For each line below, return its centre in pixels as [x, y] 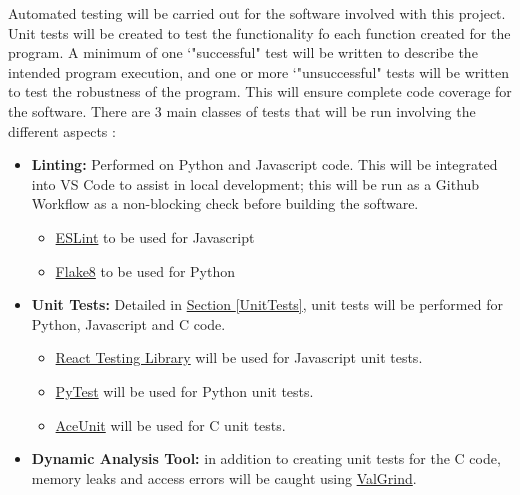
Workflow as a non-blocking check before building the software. [225, 203]
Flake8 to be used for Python [145, 270]
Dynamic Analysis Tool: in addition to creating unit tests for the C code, [266, 458]
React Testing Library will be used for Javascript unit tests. [239, 357]
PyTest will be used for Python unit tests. [184, 390]
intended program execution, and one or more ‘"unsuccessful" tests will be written [259, 71]
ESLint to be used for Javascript [155, 236]
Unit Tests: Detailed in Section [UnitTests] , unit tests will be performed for [267, 304]
